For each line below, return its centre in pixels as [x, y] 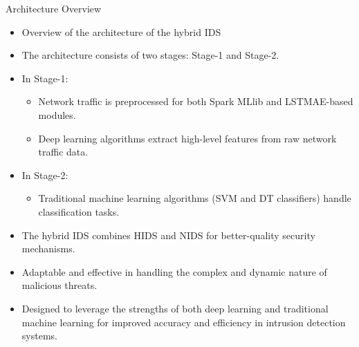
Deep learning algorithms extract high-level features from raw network [187, 138]
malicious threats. [59, 285]
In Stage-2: [45, 175]
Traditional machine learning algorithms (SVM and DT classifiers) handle [195, 198]
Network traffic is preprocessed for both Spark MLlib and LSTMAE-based [196, 101]
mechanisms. [48, 248]
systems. [39, 336]
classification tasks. [79, 211]
